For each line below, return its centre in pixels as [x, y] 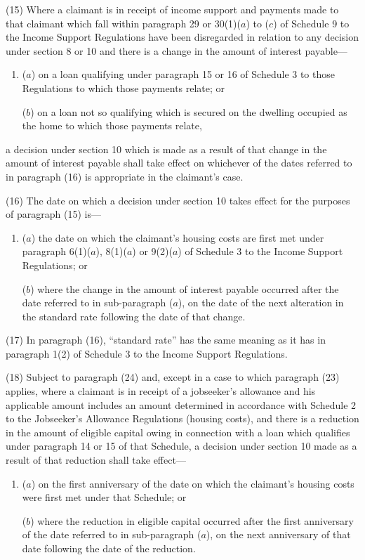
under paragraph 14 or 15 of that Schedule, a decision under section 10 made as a [181, 446]
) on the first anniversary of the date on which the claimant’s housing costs [193, 483]
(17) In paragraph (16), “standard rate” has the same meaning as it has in [166, 340]
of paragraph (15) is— [53, 214]
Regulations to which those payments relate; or [124, 87]
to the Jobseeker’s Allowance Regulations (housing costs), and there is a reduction [182, 418]
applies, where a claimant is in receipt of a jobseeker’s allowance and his [161, 391]
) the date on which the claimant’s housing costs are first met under [178, 237]
